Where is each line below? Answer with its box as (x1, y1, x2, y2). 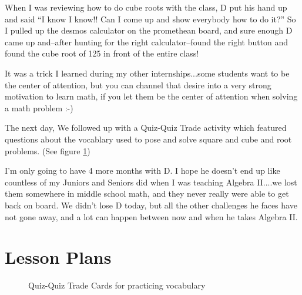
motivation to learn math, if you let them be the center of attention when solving (5, 90, 298, 102)
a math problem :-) (5, 101, 73, 114)
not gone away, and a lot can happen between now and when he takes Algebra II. (5, 210, 298, 223)
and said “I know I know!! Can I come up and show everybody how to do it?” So (5, 12, 296, 25)
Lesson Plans (5, 245, 112, 269)
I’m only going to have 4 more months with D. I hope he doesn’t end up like (5, 164, 280, 177)
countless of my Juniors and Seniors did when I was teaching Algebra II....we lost (5, 175, 297, 188)
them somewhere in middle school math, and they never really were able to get (5, 187, 289, 200)
